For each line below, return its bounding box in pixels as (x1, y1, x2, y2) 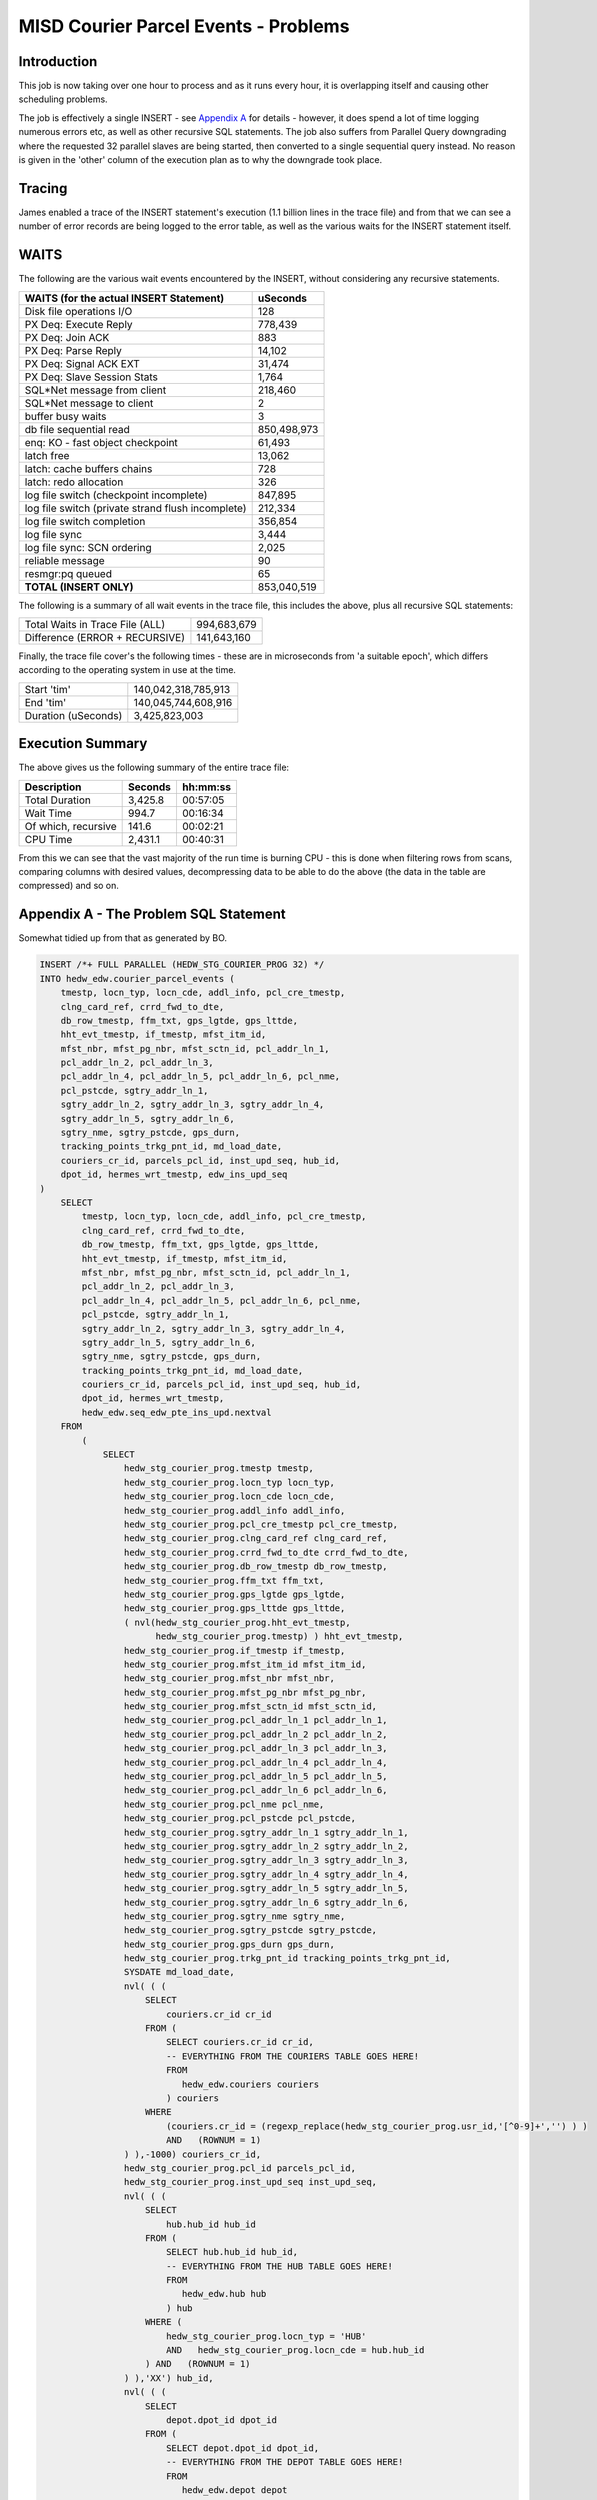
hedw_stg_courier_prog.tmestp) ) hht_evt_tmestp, (155, 1631, 404, 1642)
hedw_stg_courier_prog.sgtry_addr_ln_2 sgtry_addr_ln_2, (123, 1840, 409, 1852)
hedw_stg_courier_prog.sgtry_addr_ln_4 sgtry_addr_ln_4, (123, 1868, 409, 1880)
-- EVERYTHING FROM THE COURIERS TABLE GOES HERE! (165, 2050, 420, 2062)
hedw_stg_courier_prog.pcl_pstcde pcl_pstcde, (123, 1813, 357, 1824)
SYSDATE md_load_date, (123, 1966, 235, 1978)
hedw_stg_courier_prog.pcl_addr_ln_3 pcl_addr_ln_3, (123, 1743, 388, 1754)
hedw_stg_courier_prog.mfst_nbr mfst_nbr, (123, 1673, 335, 1684)
